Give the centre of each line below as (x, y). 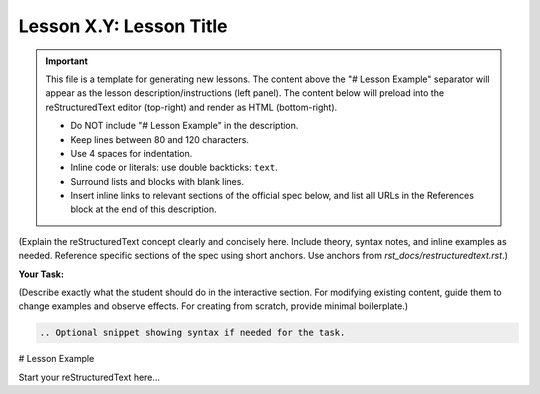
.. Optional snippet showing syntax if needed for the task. (192, 333)
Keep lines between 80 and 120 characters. (160, 139)
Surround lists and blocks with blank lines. (157, 181)
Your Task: (41, 274)
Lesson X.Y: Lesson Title (123, 26)
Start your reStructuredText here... (89, 377)
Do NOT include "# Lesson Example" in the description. (184, 126)
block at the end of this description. (143, 209)
